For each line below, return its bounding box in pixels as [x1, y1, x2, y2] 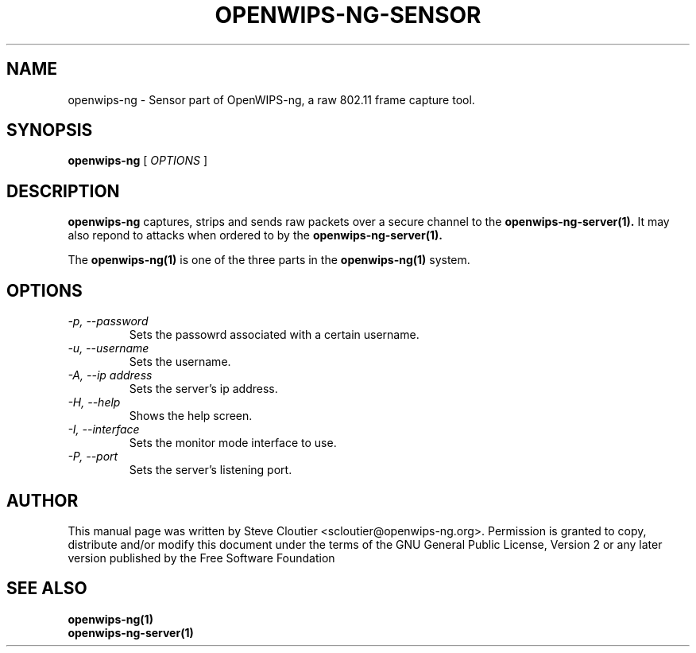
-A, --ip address [68, 368, 153, 383]
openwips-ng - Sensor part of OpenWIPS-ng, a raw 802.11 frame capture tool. [68, 92, 475, 107]
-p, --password [68, 314, 149, 328]
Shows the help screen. [129, 409, 253, 423]
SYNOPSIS [6, 120, 93, 141]
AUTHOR [6, 490, 79, 511]
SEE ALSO [6, 578, 87, 599]
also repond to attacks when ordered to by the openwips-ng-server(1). [68, 228, 443, 243]
